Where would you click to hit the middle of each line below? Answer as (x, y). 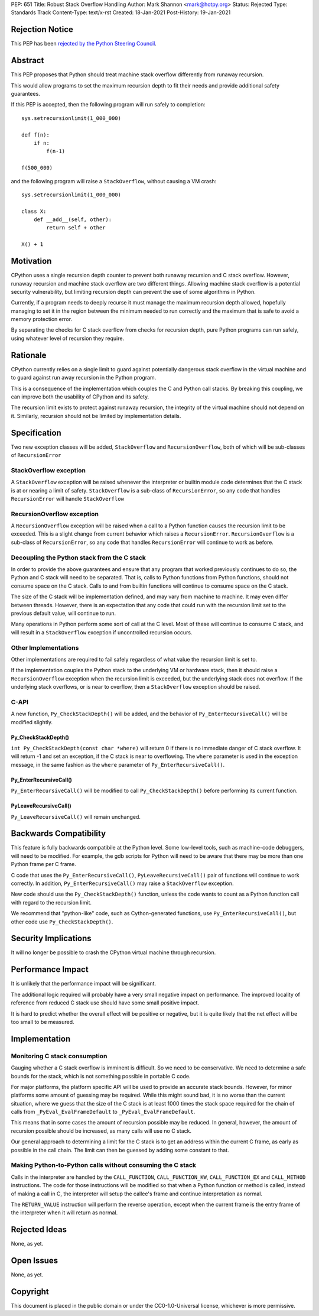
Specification (36, 432)
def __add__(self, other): (73, 220)
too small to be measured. (43, 1022)
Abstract (27, 61)
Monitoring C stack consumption (59, 1056)
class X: (34, 211)
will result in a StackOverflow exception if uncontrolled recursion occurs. (102, 632)
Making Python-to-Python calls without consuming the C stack (103, 1165)
